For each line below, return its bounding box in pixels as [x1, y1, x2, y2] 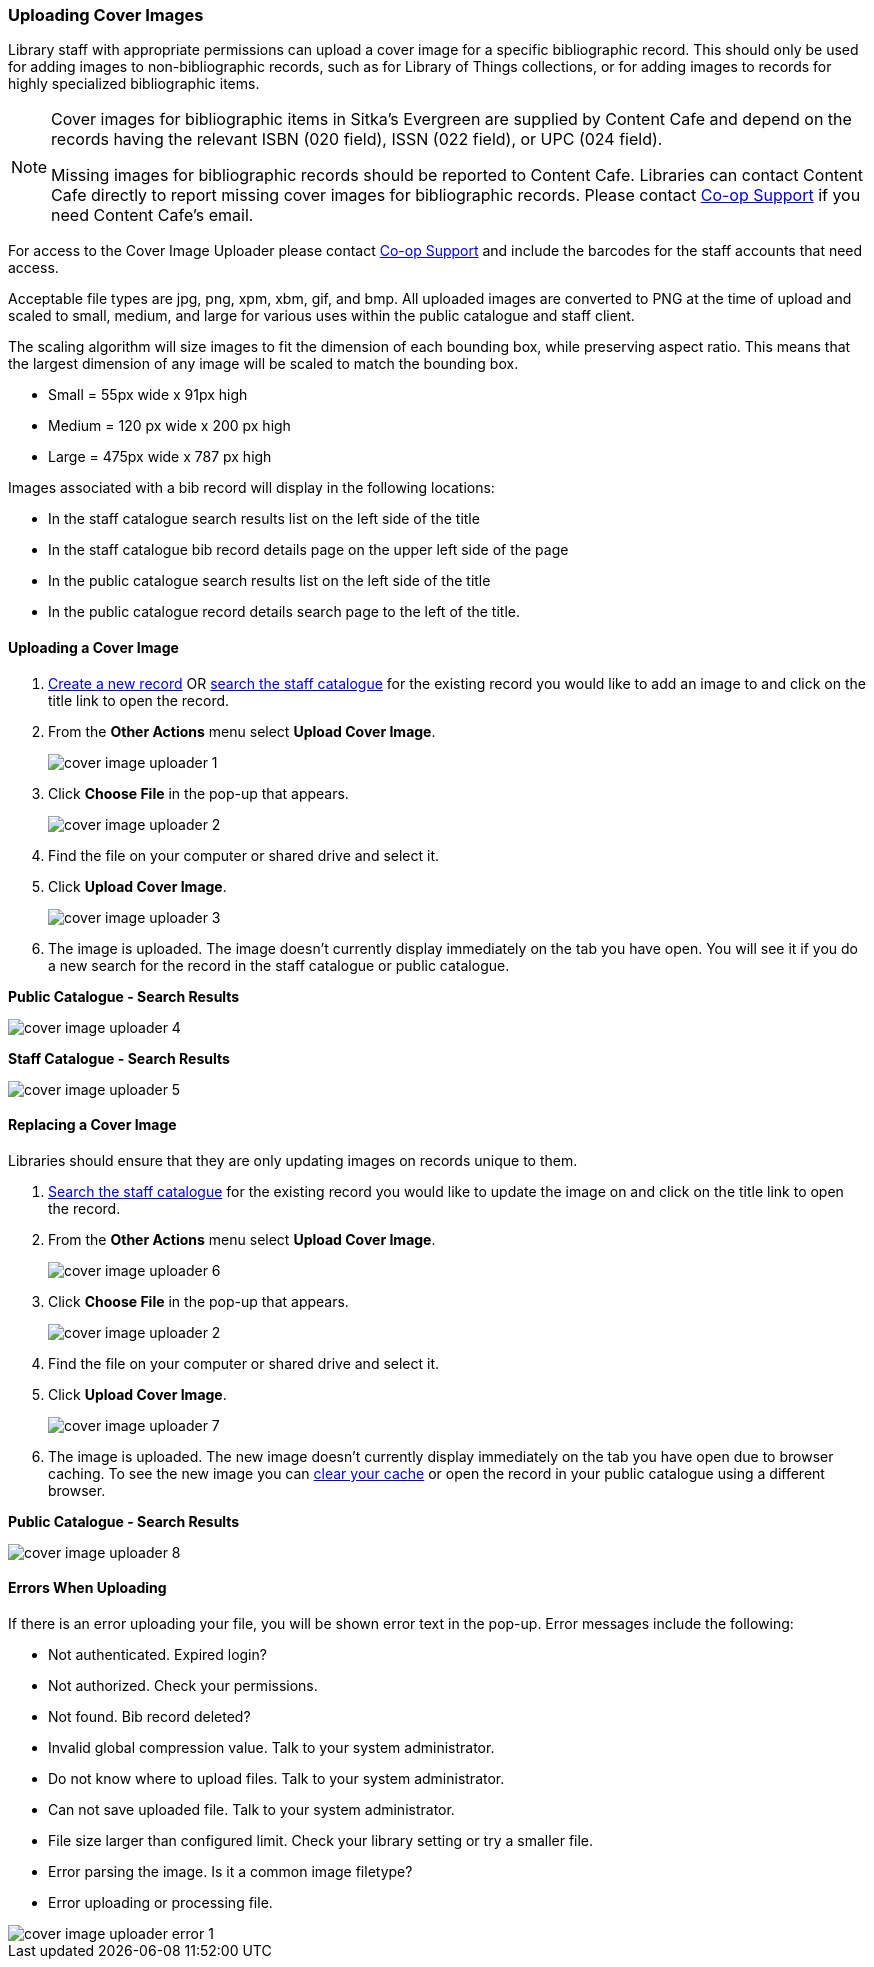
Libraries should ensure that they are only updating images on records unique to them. [8, 1151, 578, 1169]
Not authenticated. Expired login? [48, 1646, 267, 1664]
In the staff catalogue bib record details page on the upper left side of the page [48, 541, 569, 559]
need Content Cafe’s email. [51, 205, 254, 226]
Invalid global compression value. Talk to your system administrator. [48, 1739, 495, 1757]
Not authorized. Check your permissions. [48, 1677, 318, 1695]
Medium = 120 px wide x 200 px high [48, 417, 291, 435]
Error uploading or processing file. [48, 1894, 273, 1912]
